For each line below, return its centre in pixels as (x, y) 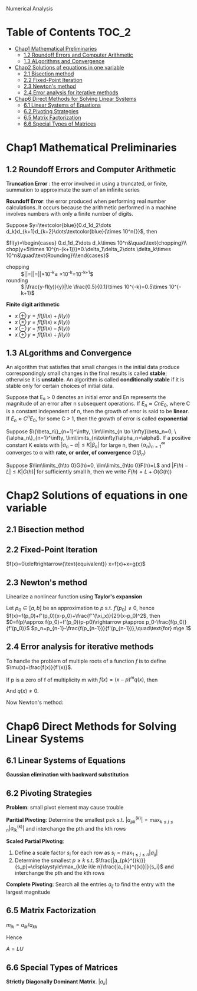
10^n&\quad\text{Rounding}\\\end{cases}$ (58, 255)
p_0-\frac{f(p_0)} (166, 622)
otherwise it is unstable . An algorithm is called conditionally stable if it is (95, 380)
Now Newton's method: (35, 702)
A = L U (15, 949)
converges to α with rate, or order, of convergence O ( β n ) (76, 453)
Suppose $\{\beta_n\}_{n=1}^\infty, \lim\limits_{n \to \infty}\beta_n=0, (89, 431)
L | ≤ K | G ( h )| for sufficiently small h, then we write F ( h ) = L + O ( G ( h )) (89, 472)
